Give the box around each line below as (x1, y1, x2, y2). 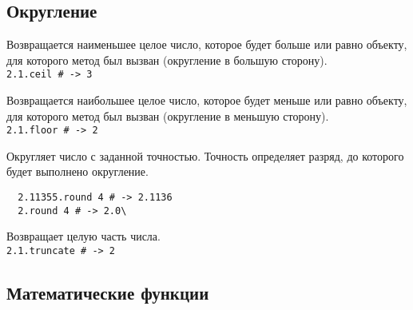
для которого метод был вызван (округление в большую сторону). (6, 51, 328, 68)
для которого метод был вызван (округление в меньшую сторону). (6, 107, 329, 124)
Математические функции (6, 280, 209, 305)
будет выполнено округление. (6, 163, 149, 180)
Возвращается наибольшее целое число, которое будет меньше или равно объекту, (6, 92, 407, 109)
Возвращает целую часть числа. (6, 228, 161, 244)
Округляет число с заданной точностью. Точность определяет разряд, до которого (6, 147, 404, 164)
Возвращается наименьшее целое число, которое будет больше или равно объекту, (6, 36, 407, 53)
